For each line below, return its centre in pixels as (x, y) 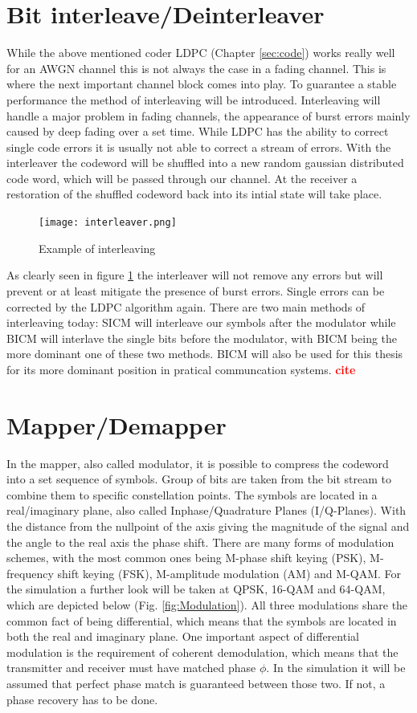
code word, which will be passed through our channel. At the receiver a (182, 178)
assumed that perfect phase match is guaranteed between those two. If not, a (196, 683)
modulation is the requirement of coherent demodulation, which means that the (202, 652)
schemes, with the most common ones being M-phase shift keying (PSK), (186, 558)
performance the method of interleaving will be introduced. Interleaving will (194, 99)
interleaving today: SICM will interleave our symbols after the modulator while (201, 322)
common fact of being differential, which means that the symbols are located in (202, 620)
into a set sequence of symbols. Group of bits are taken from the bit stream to (199, 479)
